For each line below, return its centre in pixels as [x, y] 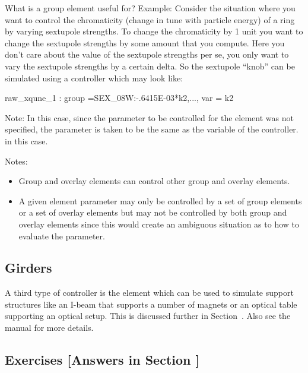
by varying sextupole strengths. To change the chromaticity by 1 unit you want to [154, 31]
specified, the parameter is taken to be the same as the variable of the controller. [152, 129]
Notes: [16, 161]
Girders [28, 268]
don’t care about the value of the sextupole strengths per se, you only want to [147, 54]
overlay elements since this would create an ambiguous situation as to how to [159, 224]
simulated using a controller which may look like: [94, 78]
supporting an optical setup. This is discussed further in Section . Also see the [148, 316]
